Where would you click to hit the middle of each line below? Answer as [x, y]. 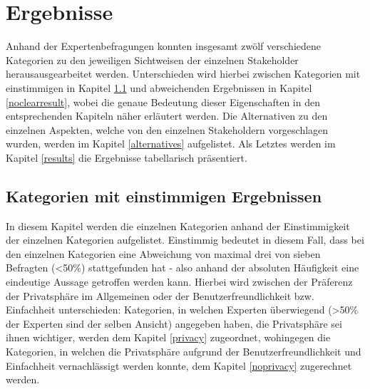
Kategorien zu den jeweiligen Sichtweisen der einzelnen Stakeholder [152, 59]
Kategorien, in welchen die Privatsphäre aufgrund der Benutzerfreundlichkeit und [184, 352]
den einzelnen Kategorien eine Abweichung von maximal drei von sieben [163, 253]
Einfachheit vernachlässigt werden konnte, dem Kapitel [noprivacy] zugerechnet [179, 365]
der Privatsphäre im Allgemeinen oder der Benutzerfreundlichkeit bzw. [160, 295]
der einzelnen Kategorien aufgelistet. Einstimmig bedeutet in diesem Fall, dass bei [185, 240]
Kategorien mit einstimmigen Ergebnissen [164, 196]
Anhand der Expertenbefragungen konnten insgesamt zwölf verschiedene [163, 46]
